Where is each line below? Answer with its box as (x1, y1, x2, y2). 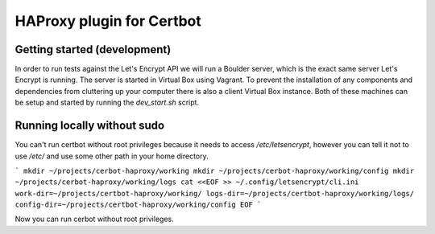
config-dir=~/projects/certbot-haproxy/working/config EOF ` (14, 200, 262, 209)
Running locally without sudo (14, 119, 165, 133)
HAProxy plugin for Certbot (14, 12, 201, 30)
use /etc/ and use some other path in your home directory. (14, 151, 209, 161)
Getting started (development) (14, 43, 172, 56)
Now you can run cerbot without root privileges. (14, 214, 174, 224)
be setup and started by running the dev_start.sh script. (14, 97, 200, 108)
